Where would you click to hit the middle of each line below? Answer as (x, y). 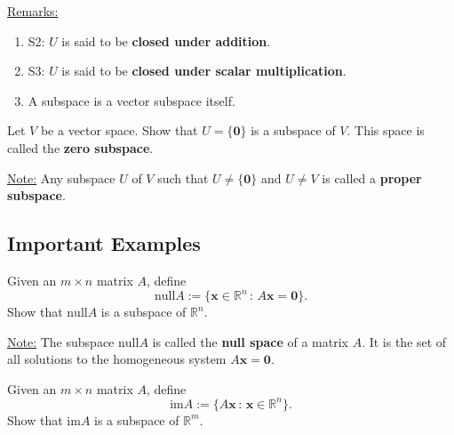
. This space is (386, 130)
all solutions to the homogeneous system (117, 359)
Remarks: (33, 11)
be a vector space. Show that (119, 130)
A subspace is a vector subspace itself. (131, 100)
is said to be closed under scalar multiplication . (204, 71)
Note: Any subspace (61, 177)
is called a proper (372, 177)
